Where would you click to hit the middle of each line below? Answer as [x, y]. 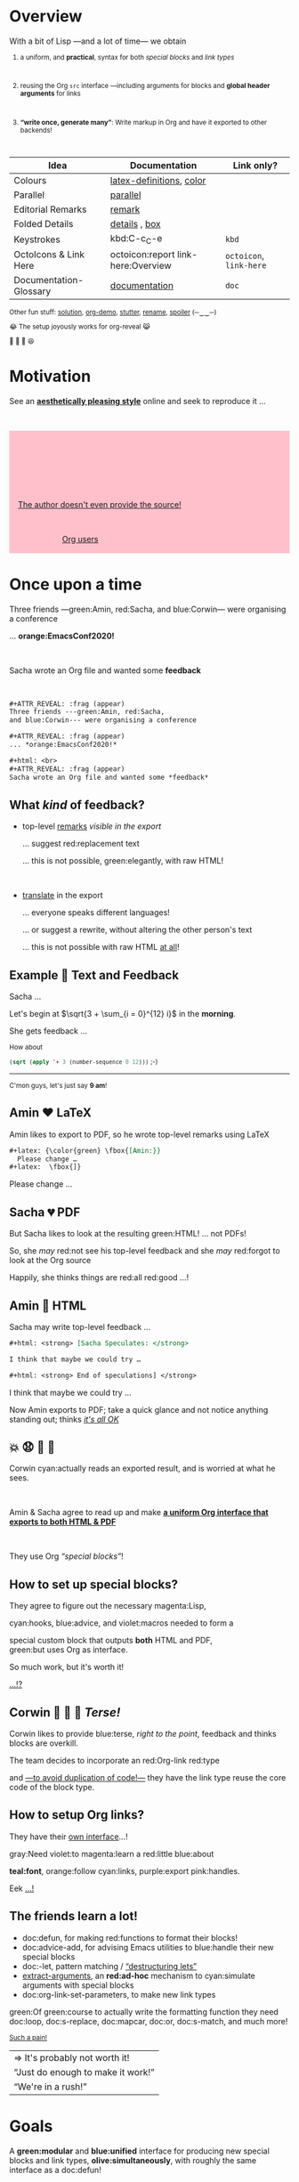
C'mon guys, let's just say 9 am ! [58, 1085]
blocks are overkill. [44, 1743]
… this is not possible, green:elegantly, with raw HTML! [123, 861]
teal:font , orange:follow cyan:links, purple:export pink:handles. [125, 1870]
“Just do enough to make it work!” [84, 2072]
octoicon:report [142, 255]
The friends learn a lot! [73, 1916]
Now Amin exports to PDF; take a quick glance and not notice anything [139, 1409]
